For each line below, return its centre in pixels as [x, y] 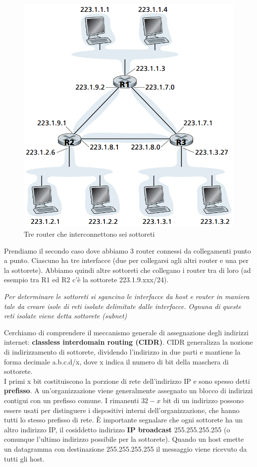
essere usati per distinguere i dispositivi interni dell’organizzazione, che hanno [122, 410]
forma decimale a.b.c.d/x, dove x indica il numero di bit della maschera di [116, 361]
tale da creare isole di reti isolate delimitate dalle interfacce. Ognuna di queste [123, 306]
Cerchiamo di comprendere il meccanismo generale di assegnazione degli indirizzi [126, 332]
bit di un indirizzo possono [203, 400]
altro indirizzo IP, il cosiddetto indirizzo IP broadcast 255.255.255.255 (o [117, 429]
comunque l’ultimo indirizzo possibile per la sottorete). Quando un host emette [124, 439]
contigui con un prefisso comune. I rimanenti [72, 400]
